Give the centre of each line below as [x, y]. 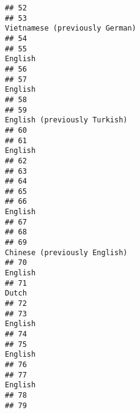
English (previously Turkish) [66, 120]
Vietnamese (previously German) [71, 28]
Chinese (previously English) [66, 252]
